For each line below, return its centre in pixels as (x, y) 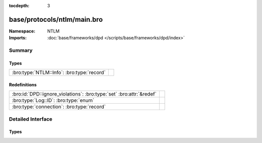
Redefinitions (23, 84)
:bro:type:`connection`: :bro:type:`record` (59, 107)
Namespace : (22, 31)
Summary (21, 50)
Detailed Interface (31, 119)
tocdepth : (19, 6)
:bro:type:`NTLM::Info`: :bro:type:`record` (59, 73)
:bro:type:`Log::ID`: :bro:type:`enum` (53, 100)
